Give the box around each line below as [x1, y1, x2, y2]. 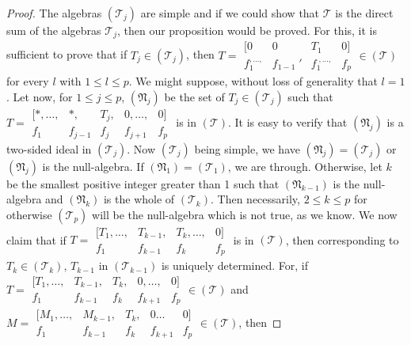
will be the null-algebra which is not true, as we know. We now [92, 206, 398, 222]
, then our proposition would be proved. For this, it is [116, 22, 378, 38]
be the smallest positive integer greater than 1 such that [6, 175, 280, 191]
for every [6, 72, 49, 89]
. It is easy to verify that [228, 114, 348, 131]
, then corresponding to [285, 231, 399, 248]
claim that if [6, 231, 67, 248]
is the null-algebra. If [42, 157, 144, 174]
